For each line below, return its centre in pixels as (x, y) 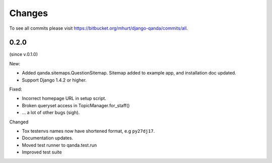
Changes (28, 13)
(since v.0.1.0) (23, 54)
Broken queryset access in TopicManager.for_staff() (76, 105)
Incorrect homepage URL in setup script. (64, 99)
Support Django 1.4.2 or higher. (54, 80)
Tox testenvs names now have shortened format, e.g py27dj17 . (88, 131)
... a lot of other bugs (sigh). (51, 113)
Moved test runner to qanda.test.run (59, 145)
